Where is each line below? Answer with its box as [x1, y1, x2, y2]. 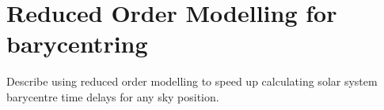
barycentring [6, 27, 148, 60]
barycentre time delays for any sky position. [6, 88, 219, 104]
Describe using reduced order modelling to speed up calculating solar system [6, 73, 378, 90]
